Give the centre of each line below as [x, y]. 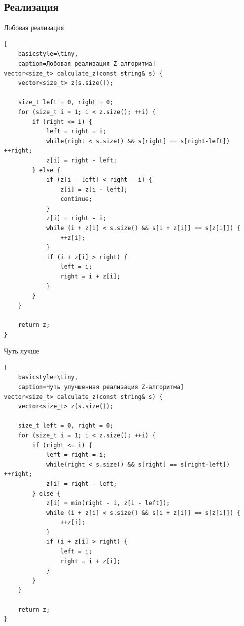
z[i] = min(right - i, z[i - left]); [108, 503]
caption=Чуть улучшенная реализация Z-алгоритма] [101, 387]
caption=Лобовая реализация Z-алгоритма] [87, 63]
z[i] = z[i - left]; [94, 189]
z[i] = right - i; [76, 218]
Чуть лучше [22, 351]
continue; [76, 199]
